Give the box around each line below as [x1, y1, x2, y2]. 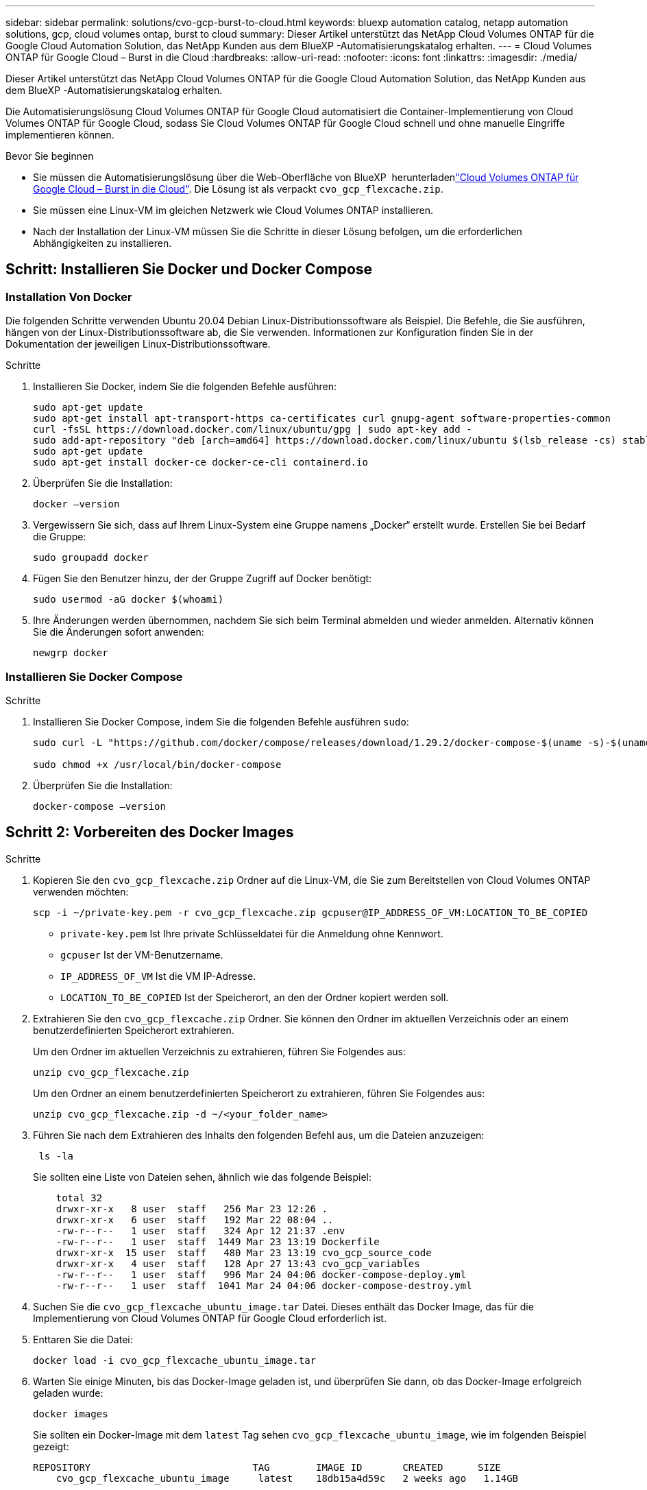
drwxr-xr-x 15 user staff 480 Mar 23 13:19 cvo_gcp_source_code [56, 1247, 432, 1258]
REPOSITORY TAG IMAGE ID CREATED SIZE [33, 1461, 501, 1473]
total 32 [56, 1192, 103, 1203]
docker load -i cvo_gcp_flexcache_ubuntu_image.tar [33, 1354, 317, 1366]
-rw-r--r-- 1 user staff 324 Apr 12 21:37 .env [56, 1225, 345, 1236]
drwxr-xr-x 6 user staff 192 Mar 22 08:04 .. [56, 1214, 334, 1225]
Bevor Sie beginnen [5, 150, 94, 162]
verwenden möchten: [33, 885, 129, 898]
